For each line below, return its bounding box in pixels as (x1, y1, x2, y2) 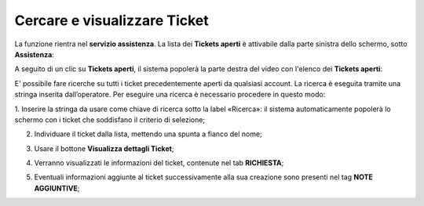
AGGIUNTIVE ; (34, 183, 80, 193)
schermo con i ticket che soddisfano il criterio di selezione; (14, 114, 206, 125)
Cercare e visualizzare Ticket (14, 12, 210, 29)
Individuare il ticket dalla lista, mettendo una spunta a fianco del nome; (34, 129, 262, 139)
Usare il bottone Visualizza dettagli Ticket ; (34, 143, 174, 153)
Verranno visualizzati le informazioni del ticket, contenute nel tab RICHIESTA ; (34, 158, 284, 168)
